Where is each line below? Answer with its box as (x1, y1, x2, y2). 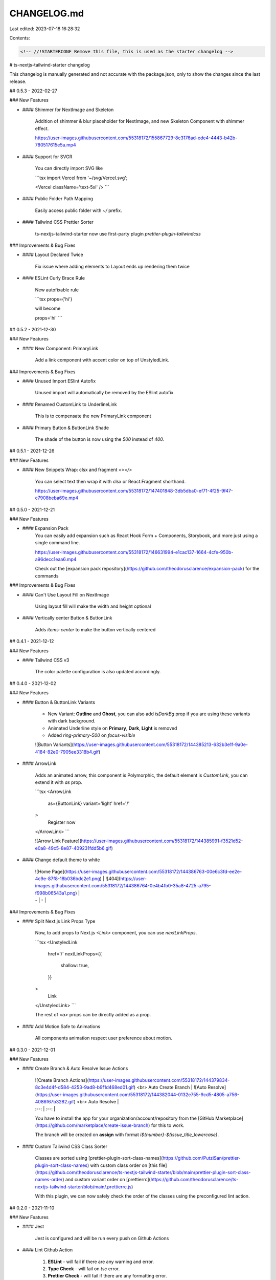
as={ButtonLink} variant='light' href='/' (48, 800, 130, 806)
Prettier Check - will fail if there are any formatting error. (48, 1273, 167, 1279)
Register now (48, 819, 76, 825)
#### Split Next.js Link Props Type (22, 918, 96, 924)
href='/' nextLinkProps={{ (48, 951, 102, 957)
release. (9, 78, 27, 84)
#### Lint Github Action (22, 1247, 73, 1253)
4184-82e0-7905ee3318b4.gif (35, 749, 99, 755)
